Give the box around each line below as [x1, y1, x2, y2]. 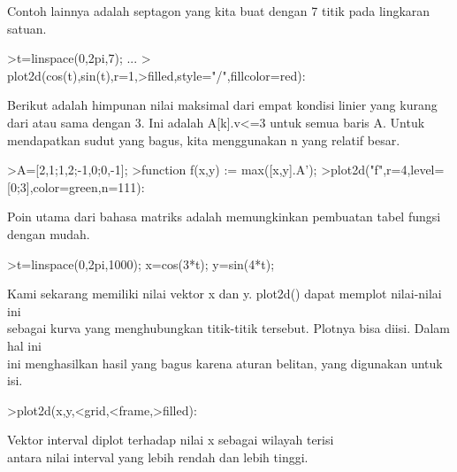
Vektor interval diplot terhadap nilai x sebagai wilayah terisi [7, 430, 334, 449]
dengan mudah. [7, 224, 90, 243]
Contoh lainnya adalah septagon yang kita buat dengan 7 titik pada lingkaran [7, 2, 430, 19]
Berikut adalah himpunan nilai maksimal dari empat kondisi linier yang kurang [7, 96, 438, 114]
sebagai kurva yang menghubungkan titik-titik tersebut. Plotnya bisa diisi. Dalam [7, 319, 450, 337]
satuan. [7, 19, 47, 37]
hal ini [7, 336, 42, 354]
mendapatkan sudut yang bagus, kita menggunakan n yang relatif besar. [7, 130, 400, 149]
